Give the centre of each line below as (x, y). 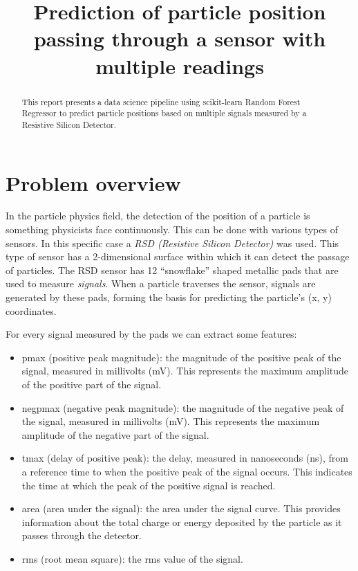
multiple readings (180, 65)
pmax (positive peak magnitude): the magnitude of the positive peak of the (181, 357)
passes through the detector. (82, 535)
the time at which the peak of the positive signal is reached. (149, 485)
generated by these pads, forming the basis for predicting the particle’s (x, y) (169, 297)
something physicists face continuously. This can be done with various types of (172, 229)
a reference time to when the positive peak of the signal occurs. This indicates (187, 471)
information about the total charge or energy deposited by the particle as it (182, 522)
